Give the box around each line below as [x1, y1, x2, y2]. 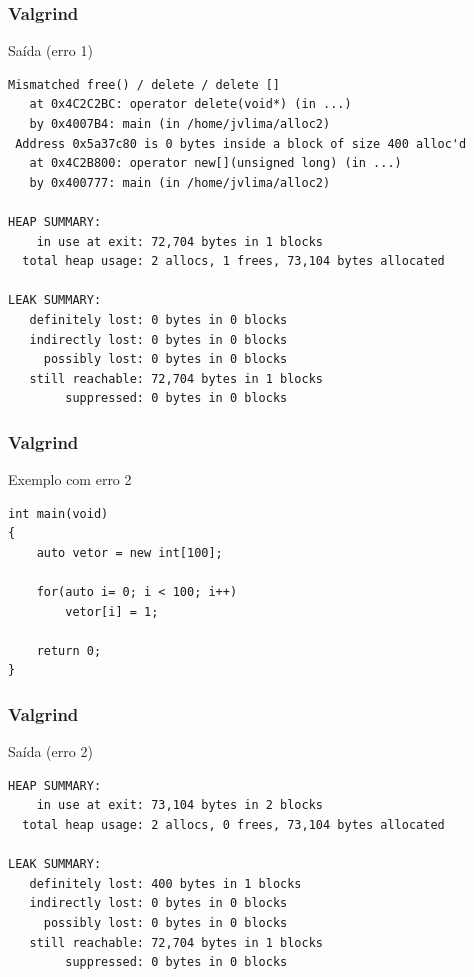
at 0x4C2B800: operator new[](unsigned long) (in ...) [29, 156, 402, 171]
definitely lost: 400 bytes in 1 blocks [29, 876, 302, 891]
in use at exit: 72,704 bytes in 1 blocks [36, 234, 323, 249]
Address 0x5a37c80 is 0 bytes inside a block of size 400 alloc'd [15, 136, 467, 151]
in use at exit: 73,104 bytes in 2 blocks [36, 798, 323, 813]
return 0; [36, 643, 102, 658]
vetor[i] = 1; [65, 604, 159, 619]
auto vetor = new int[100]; [36, 545, 223, 560]
